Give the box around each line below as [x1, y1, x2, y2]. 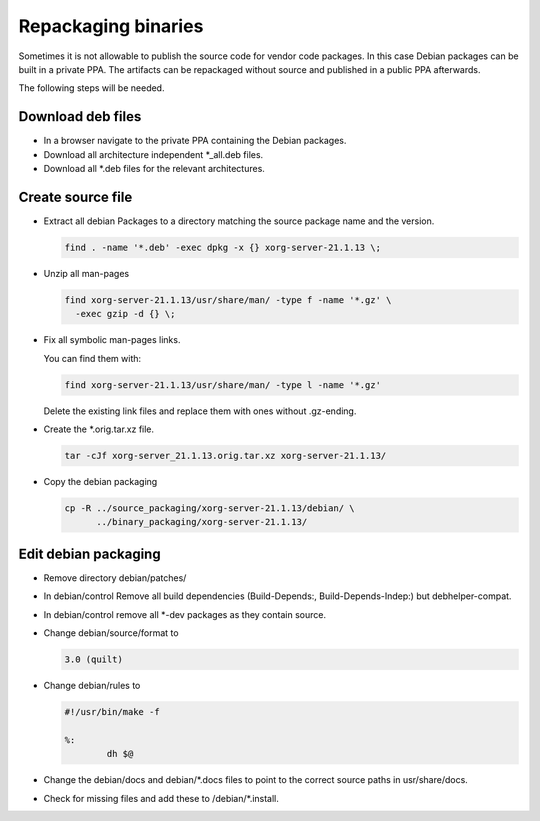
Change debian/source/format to [43, 627, 179, 639]
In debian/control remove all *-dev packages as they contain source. [43, 608, 327, 620]
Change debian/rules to [43, 679, 141, 691]
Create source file [18, 188, 133, 205]
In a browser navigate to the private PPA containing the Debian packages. [43, 135, 347, 147]
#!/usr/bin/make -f [64, 706, 160, 717]
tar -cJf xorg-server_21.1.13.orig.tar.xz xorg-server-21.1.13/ [64, 450, 387, 461]
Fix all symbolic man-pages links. [43, 334, 181, 346]
